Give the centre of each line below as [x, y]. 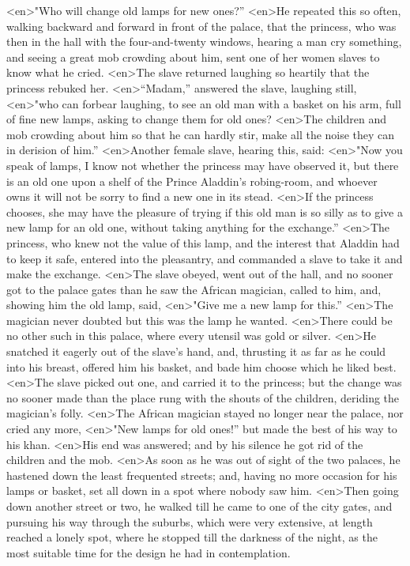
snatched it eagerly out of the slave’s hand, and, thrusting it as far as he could [196, 351]
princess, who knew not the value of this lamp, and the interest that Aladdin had [203, 242]
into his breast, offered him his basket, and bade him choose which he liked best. [201, 366]
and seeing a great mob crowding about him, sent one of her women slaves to [193, 57]
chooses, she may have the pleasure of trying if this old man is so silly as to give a [205, 211]
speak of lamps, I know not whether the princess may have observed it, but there [203, 165]
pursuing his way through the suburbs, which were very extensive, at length [190, 521]
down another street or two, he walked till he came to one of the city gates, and [199, 506]
